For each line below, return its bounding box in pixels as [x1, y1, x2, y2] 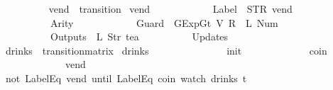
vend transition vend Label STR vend [48, 1, 293, 16]
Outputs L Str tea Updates [50, 29, 229, 44]
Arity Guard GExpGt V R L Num [50, 15, 278, 30]
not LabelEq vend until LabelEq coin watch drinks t [5, 70, 247, 85]
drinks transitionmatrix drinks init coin [5, 43, 327, 57]
